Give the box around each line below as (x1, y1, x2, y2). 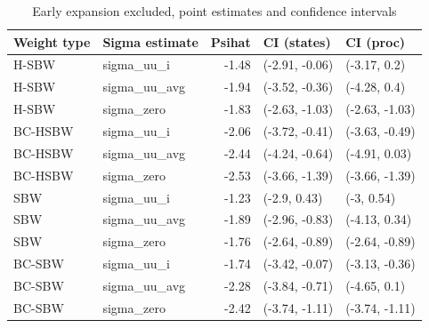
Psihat (210, 32, 251, 51)
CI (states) (263, 32, 331, 51)
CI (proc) (345, 32, 406, 51)
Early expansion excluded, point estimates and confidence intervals (32, 2, 397, 20)
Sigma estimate (102, 32, 198, 51)
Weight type (13, 32, 91, 51)
